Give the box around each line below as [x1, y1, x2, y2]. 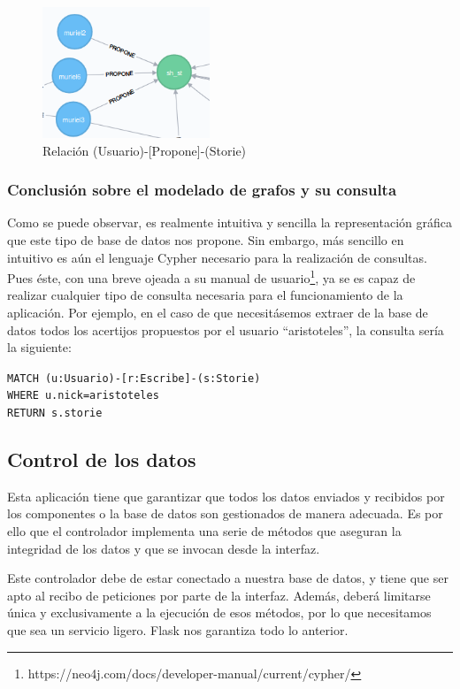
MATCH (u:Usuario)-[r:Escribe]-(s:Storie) [7, 371, 261, 385]
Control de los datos [7, 446, 196, 473]
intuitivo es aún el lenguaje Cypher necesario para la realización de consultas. [7, 248, 427, 266]
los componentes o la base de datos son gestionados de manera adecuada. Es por [7, 504, 443, 523]
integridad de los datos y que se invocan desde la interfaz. [7, 539, 320, 557]
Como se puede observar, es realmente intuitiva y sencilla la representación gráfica [7, 213, 453, 232]
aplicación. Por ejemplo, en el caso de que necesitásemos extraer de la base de [7, 302, 428, 321]
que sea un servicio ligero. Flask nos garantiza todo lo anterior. [7, 621, 349, 639]
